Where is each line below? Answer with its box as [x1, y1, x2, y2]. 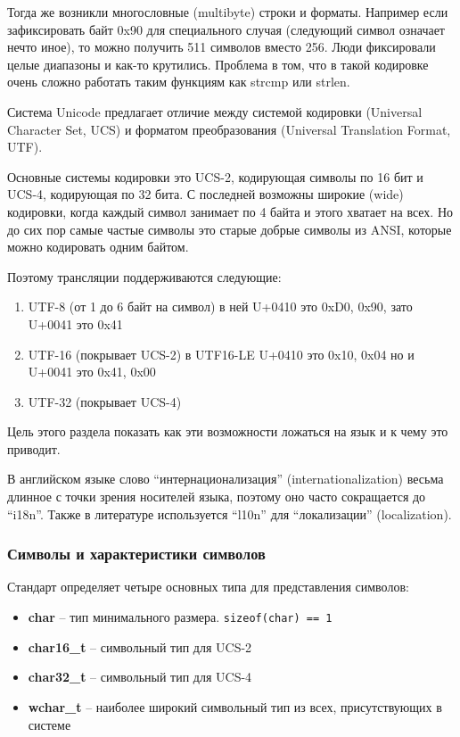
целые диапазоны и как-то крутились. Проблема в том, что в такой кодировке [7, 54, 429, 73]
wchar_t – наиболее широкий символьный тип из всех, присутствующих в [28, 697, 442, 716]
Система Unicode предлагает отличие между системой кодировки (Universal [7, 102, 423, 120]
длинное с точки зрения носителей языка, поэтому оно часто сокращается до [7, 487, 426, 506]
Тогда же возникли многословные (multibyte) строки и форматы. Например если [7, 3, 448, 21]
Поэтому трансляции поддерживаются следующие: [7, 267, 282, 286]
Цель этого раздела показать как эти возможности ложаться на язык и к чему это [7, 422, 448, 441]
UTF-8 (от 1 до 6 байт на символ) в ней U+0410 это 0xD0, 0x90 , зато [28, 297, 413, 316]
